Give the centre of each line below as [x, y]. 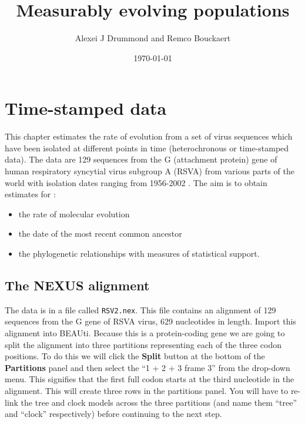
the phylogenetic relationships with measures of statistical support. [139, 253]
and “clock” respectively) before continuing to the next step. [113, 414]
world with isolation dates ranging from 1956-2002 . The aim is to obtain [136, 182]
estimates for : [30, 194]
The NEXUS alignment [77, 285]
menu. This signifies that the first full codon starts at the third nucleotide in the [150, 379]
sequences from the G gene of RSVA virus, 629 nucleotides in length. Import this [150, 321]
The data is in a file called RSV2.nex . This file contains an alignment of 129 [140, 309]
